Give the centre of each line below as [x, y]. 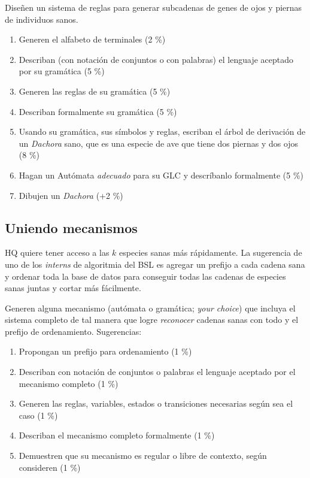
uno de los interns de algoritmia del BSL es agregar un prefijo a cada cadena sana [155, 264]
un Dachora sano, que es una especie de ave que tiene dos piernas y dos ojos [159, 143]
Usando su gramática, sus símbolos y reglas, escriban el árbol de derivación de [162, 131]
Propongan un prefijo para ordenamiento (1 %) [105, 351]
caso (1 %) [38, 415]
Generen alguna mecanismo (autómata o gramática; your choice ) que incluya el [150, 308]
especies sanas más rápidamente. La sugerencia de [211, 252]
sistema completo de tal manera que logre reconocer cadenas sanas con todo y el [152, 320]
